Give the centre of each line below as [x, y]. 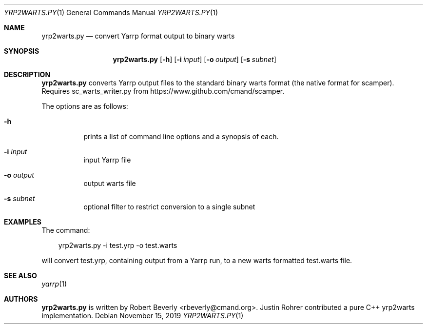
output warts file [110, 183]
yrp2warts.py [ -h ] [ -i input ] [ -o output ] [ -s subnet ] [194, 59]
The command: [66, 230]
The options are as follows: [85, 106]
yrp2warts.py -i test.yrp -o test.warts [118, 245]
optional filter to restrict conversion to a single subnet [169, 207]
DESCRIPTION [27, 74]
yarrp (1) [54, 284]
